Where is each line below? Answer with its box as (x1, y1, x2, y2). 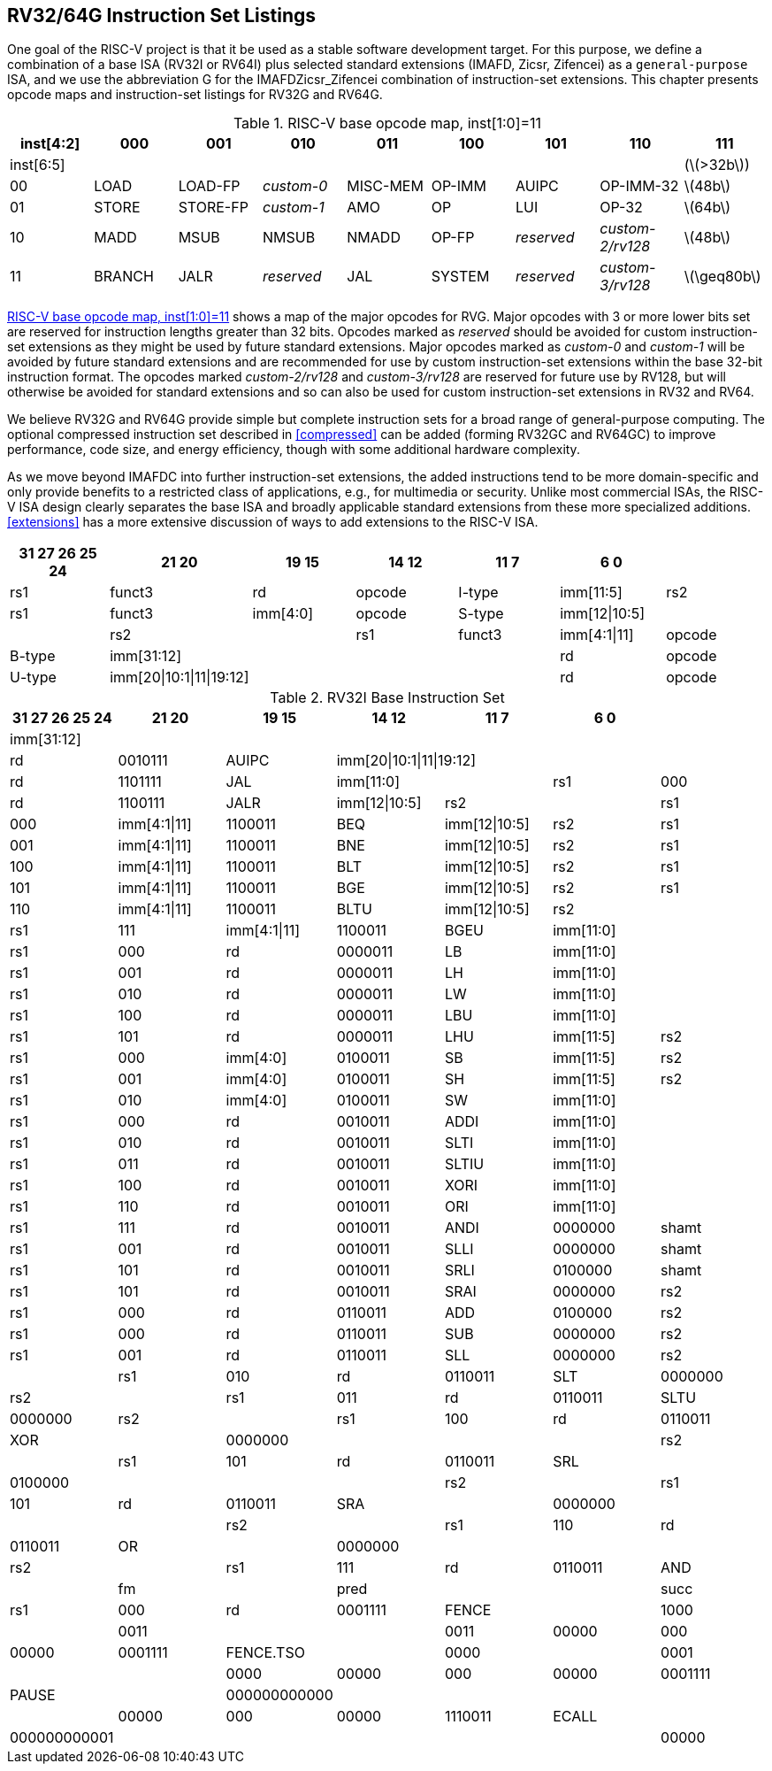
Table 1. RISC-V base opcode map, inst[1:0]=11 (233, 114, 542, 133)
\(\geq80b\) (684, 267, 761, 286)
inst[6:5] (10, 156, 65, 174)
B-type (10, 647, 56, 666)
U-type (10, 668, 57, 687)
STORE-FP (178, 198, 248, 217)
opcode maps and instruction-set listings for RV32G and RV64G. (7, 87, 383, 103)
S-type (458, 604, 504, 623)
